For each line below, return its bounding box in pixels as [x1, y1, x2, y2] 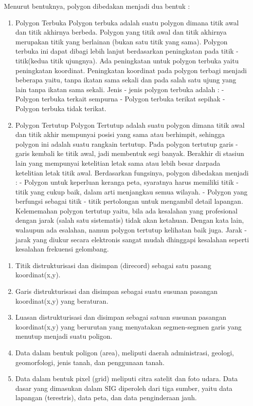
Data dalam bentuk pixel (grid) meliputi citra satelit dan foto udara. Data [15, 373, 238, 384]
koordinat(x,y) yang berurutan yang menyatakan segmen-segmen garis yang [15, 321, 242, 331]
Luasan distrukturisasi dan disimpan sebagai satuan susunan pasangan [15, 312, 226, 322]
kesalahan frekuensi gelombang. [15, 244, 109, 254]
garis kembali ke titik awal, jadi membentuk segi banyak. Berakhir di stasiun [15, 148, 244, 158]
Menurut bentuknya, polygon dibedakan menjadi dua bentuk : [4, 1, 190, 11]
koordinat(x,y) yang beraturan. [15, 295, 108, 306]
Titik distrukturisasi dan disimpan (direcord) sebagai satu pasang [15, 260, 211, 270]
